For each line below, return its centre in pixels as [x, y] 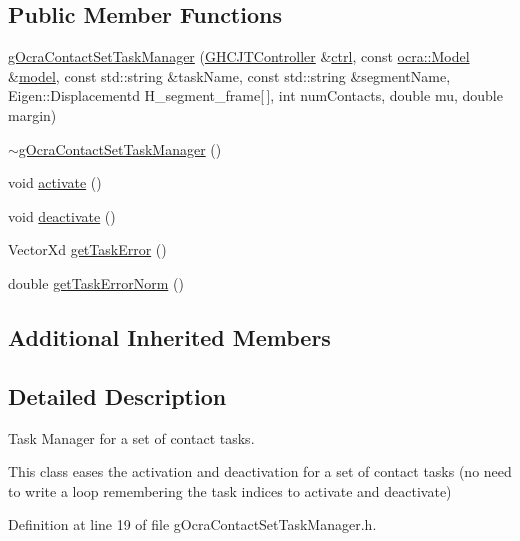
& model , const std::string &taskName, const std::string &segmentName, [229, 75]
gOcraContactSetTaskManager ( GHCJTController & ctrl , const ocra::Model [239, 56]
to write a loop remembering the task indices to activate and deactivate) [230, 490]
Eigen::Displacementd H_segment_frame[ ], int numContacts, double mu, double [255, 95]
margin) [32, 114]
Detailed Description [117, 395]
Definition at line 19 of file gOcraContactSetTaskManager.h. [192, 524]
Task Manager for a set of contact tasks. [131, 437]
